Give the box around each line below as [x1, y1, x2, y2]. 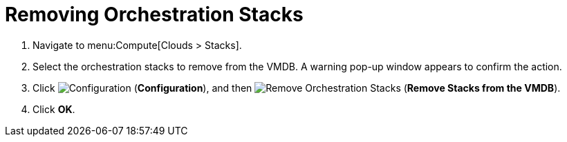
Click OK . [32, 103, 75, 115]
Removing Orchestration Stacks [5, 3, 304, 26]
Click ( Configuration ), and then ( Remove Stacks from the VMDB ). [32, 81, 561, 94]
